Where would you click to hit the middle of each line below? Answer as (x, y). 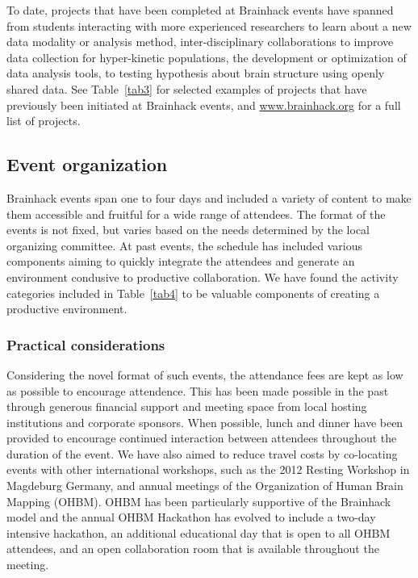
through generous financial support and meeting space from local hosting (187, 406)
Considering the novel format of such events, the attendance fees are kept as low (205, 374)
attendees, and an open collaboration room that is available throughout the (193, 549)
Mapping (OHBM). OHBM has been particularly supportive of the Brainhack (199, 501)
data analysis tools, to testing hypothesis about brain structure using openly (196, 73)
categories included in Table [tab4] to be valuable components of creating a (193, 293)
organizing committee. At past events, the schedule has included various (185, 245)
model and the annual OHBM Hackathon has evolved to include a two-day (191, 517)
